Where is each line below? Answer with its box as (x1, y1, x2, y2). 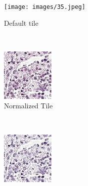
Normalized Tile (4, 100, 53, 111)
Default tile (4, 17, 39, 28)
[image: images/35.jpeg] (4, 3, 86, 10)
